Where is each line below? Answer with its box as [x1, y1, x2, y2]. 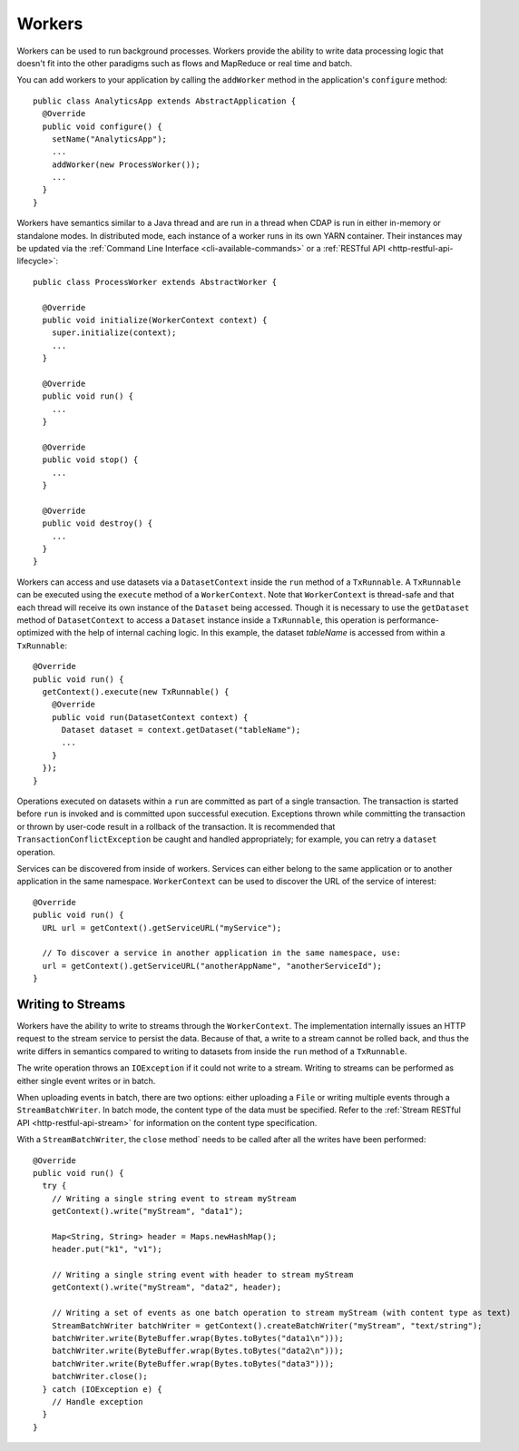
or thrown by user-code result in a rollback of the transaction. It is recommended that [16, 821, 336, 832]
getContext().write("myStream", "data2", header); [51, 1282, 282, 1293]
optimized [16, 627, 54, 638]
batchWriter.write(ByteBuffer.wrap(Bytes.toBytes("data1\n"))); [51, 1333, 344, 1343]
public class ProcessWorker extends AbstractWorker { [33, 277, 277, 287]
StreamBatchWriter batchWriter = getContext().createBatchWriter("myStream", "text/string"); [51, 1320, 483, 1330]
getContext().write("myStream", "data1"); [51, 1206, 244, 1217]
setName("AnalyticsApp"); [51, 133, 168, 144]
